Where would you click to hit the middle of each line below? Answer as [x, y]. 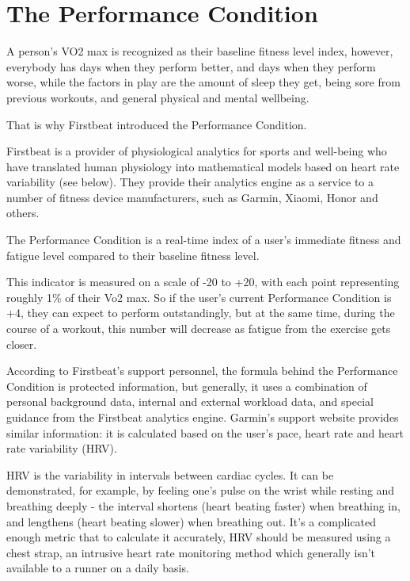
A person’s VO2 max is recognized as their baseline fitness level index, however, [200, 51]
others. [23, 213]
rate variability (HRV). [62, 448]
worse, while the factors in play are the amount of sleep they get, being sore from [203, 82]
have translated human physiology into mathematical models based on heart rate [203, 166]
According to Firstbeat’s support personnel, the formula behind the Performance [202, 371]
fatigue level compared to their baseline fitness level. [133, 255]
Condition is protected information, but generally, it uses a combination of [187, 386]
